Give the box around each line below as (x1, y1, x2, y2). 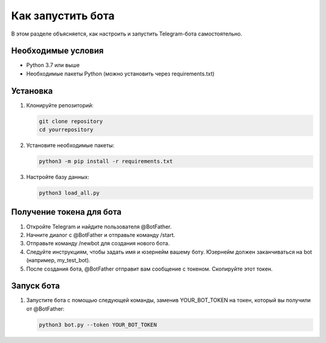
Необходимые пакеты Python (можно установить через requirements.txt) (26, 70, 215, 77)
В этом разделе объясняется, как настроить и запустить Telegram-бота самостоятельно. (11, 30, 243, 37)
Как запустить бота (11, 9, 115, 22)
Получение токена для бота (11, 207, 122, 217)
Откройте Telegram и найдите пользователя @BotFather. (26, 223, 172, 230)
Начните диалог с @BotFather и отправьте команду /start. (26, 231, 175, 238)
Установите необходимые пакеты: (26, 142, 115, 149)
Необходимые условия (11, 46, 104, 56)
